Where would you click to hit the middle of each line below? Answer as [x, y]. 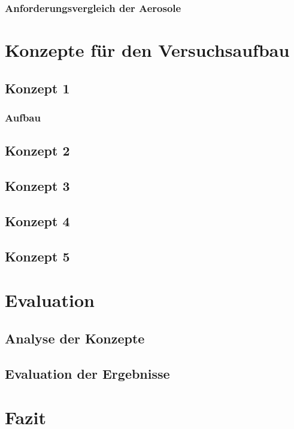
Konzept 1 [37, 88]
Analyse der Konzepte [75, 338]
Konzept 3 [37, 186]
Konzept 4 [37, 220]
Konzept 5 [37, 256]
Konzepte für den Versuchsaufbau [147, 50]
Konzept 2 [37, 150]
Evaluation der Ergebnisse [87, 373]
